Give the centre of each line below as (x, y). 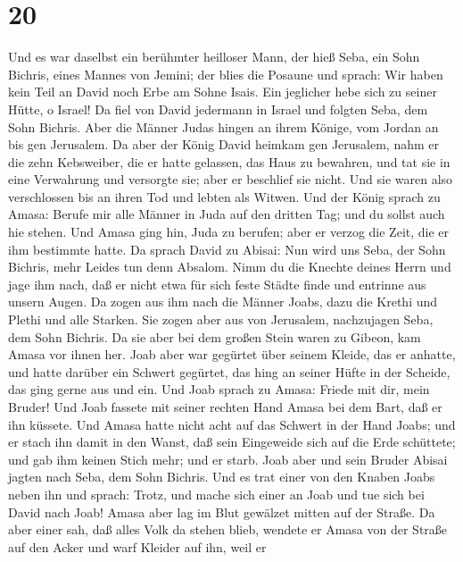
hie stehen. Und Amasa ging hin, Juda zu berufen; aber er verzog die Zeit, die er (229, 232)
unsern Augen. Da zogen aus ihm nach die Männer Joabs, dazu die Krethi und (223, 302)
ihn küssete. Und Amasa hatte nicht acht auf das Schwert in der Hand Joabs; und (232, 424)
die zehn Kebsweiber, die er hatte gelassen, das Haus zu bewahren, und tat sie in (229, 161)
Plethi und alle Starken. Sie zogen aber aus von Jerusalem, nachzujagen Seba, (221, 319)
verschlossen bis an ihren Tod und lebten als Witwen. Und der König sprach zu (224, 196)
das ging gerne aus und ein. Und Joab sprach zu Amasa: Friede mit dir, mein (219, 389)
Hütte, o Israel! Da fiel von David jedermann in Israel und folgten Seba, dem (218, 109)
